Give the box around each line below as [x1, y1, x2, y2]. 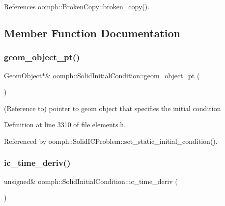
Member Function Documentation [4, 25, 181, 40]
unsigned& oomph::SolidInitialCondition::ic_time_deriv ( [4, 176, 178, 186]
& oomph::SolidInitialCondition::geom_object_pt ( [45, 70, 200, 80]
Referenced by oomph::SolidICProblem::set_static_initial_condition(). [4, 136, 218, 146]
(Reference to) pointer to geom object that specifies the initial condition [4, 103, 221, 113]
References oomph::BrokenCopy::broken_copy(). [4, 1, 150, 11]
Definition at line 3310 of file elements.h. [4, 119, 126, 130]
